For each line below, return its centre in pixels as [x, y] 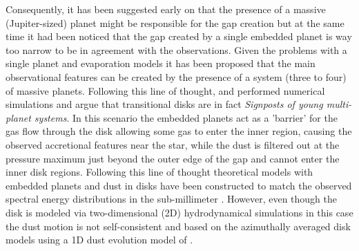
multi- [339, 104]
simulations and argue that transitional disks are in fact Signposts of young [164, 104]
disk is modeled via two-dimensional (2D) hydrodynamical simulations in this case [179, 212]
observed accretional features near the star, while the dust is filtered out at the [173, 144]
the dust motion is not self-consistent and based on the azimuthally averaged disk [178, 226]
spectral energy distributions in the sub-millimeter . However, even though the [172, 199]
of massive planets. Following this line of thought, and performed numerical [165, 90]
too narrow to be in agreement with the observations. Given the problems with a [176, 49]
